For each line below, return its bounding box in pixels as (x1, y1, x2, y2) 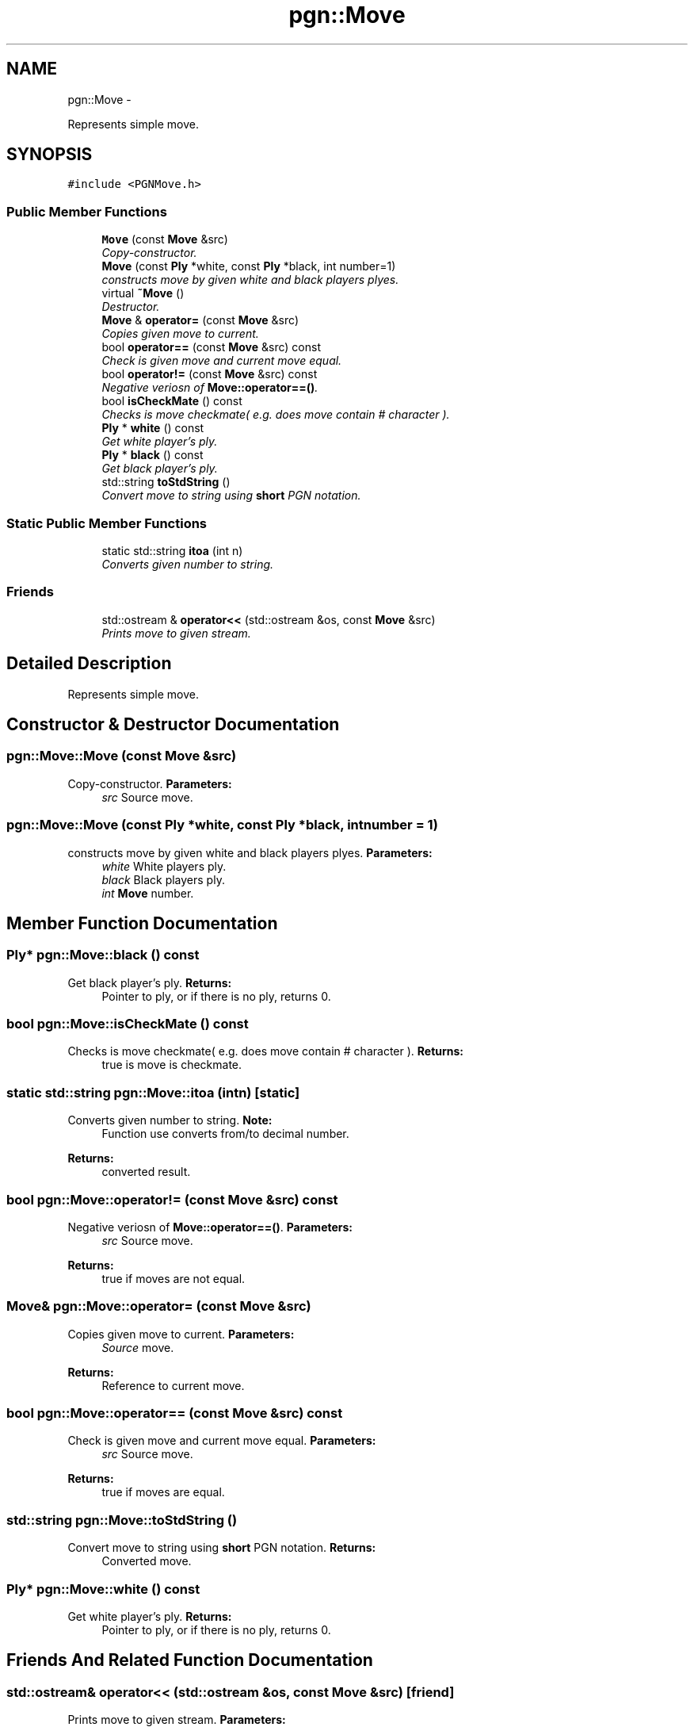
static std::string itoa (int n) (101, 543, 243, 557)
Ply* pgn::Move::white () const (6, 1580, 200, 1597)
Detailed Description (6, 653, 172, 674)
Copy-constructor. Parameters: (67, 776, 232, 791)
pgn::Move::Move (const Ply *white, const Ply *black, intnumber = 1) (6, 817, 438, 833)
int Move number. (101, 886, 194, 900)
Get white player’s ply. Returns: (67, 1609, 232, 1623)
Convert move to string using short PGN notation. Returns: (67, 1541, 376, 1555)
